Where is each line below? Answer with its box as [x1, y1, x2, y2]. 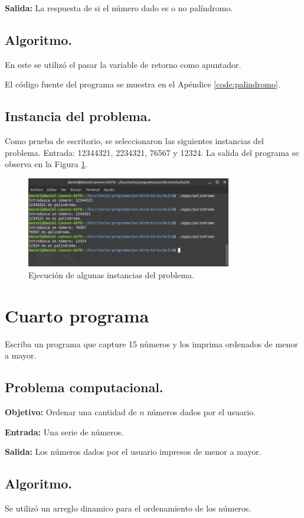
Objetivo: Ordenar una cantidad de [5, 405, 137, 418]
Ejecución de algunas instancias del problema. [28, 268, 194, 281]
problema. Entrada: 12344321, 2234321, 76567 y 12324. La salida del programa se [5, 146, 299, 158]
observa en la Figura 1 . [5, 158, 88, 170]
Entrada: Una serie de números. [5, 425, 124, 438]
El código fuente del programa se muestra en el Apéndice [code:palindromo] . [5, 78, 280, 90]
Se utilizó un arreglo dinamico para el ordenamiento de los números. [5, 501, 251, 514]
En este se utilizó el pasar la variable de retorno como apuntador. [5, 58, 241, 70]
